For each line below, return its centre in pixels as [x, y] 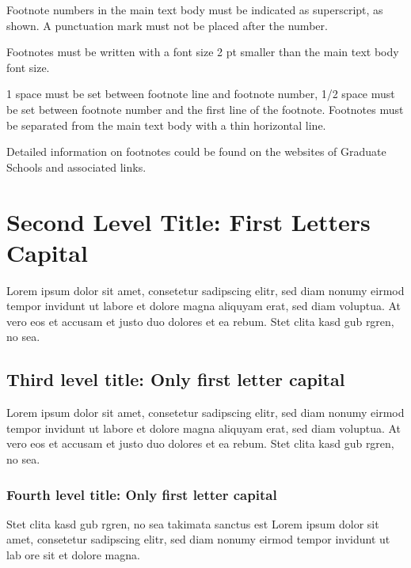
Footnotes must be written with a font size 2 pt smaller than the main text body [203, 52]
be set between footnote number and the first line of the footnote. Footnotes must [205, 109]
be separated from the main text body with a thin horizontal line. [166, 125]
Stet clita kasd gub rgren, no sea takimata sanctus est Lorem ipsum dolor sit [193, 523]
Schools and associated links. [76, 167]
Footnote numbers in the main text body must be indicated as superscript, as [195, 9]
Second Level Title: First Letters [188, 221]
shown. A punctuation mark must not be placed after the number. [167, 25]
